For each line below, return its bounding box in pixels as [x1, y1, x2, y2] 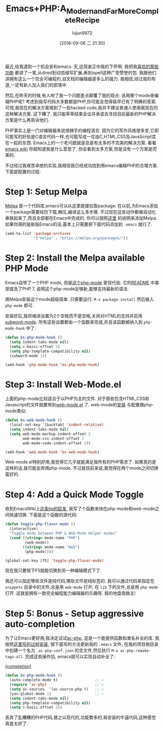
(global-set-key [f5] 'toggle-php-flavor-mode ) [5, 558, 104, 563]
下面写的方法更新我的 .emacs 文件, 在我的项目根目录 [54, 641, 159, 647]
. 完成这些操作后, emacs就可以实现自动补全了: [23, 654, 115, 660]
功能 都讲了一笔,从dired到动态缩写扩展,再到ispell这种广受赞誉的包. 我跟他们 [5, 69, 157, 75]
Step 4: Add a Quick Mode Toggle [5, 489, 144, 500]
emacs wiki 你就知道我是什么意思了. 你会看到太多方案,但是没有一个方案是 [5, 146, 153, 152]
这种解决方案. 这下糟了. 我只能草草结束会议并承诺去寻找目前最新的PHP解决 [5, 111, 156, 117]
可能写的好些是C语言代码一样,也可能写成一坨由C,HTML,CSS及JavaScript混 [5, 133, 156, 139]
